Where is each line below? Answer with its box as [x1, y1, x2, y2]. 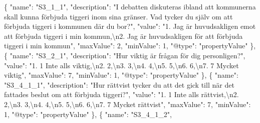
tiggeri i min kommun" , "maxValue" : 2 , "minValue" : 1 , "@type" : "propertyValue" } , [4, 40, 256, 51]
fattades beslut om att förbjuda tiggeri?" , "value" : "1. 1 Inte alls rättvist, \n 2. [4, 89, 239, 100]
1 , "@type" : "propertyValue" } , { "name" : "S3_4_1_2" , [4, 109, 172, 119]
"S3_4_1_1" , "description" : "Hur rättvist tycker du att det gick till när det [4, 79, 234, 90]
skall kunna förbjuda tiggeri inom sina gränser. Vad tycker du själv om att [4, 11, 233, 21]
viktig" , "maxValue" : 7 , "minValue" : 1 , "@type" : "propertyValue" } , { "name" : [4, 70, 238, 80]
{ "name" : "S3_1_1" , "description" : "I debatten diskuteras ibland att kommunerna [4, 1, 256, 11]
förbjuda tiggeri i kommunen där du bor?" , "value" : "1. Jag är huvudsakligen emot [4, 21, 256, 31]
